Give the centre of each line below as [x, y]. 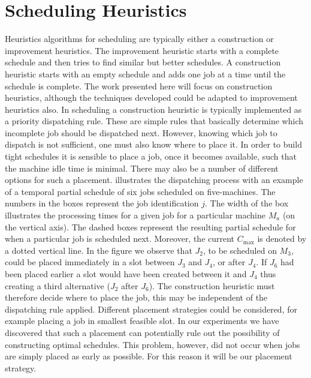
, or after [229, 262]
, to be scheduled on [240, 250]
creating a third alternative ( [58, 285]
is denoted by [282, 238]
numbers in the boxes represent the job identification [102, 203]
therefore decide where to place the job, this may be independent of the [136, 297]
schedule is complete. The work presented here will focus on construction [139, 85]
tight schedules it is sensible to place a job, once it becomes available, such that [151, 156]
